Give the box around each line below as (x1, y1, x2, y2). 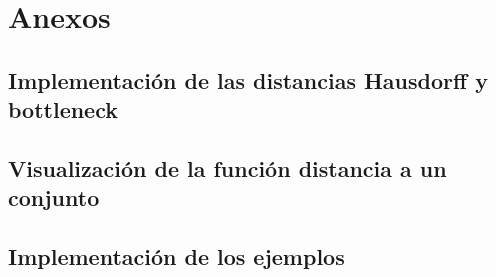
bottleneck (8, 94, 118, 125)
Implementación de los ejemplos (8, 241, 345, 272)
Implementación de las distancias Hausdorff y (8, 64, 488, 95)
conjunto (8, 182, 100, 213)
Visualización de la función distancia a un (8, 152, 447, 183)
